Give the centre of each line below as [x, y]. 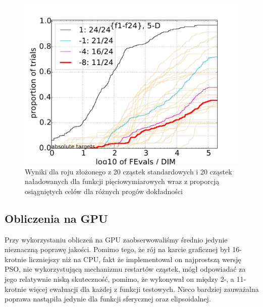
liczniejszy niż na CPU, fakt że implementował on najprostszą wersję [135, 259]
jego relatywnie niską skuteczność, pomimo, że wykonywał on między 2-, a [119, 279]
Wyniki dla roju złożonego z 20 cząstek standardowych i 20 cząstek [128, 171]
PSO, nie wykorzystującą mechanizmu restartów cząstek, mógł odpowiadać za [125, 269]
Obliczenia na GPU [56, 218]
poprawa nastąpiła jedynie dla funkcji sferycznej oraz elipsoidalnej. [108, 299]
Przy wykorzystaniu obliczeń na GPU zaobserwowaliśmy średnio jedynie [116, 239]
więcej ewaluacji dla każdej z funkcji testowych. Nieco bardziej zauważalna [144, 289]
